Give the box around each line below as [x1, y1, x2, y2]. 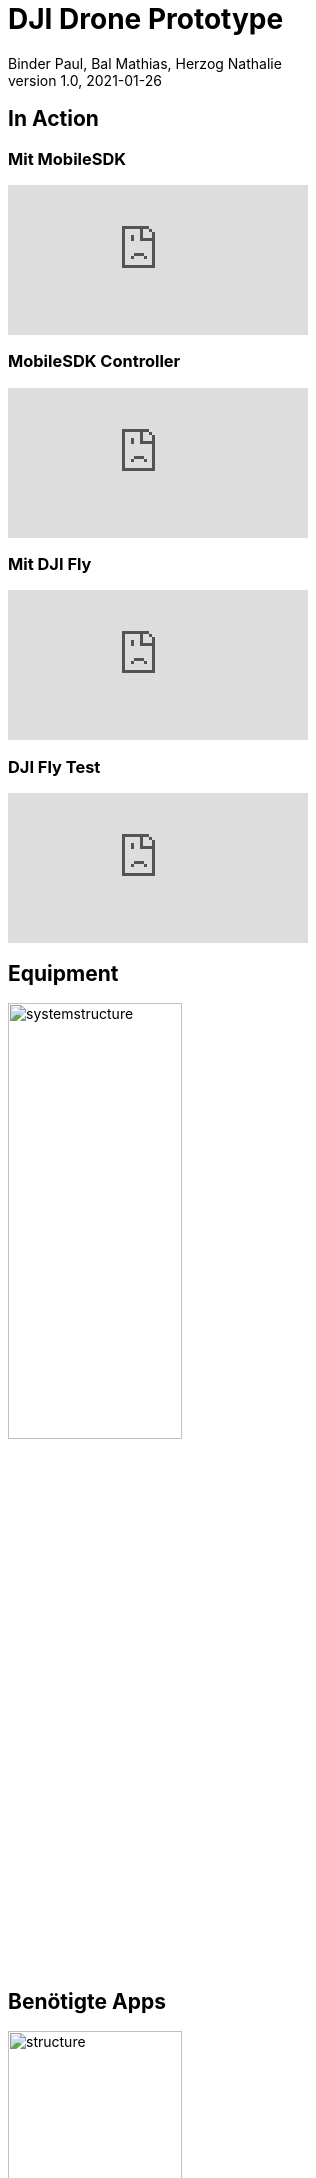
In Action [8, 106, 99, 132]
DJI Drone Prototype [8, 2, 284, 36]
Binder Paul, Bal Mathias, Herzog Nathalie [8, 54, 282, 72]
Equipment [8, 960, 119, 986]
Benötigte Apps [8, 1988, 166, 2014]
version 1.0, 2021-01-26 [8, 71, 162, 89]
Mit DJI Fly [8, 554, 92, 575]
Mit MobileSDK [8, 148, 127, 169]
